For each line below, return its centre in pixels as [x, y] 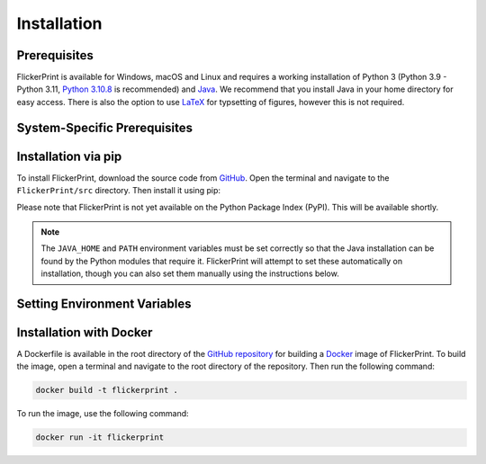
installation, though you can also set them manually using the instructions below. [190, 273]
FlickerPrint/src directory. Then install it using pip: [118, 191]
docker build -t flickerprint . [107, 390]
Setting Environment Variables [104, 303]
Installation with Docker [85, 332]
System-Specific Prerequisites [105, 127]
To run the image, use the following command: [103, 414]
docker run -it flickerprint [100, 437]
